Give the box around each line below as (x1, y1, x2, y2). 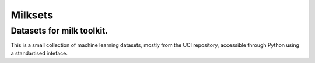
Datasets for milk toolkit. (10, 25, 108, 36)
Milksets (10, 9, 54, 21)
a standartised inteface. (10, 50, 68, 57)
